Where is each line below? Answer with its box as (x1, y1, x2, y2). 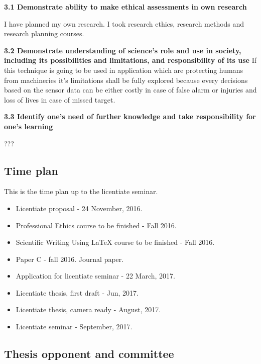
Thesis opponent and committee (4, 346, 174, 361)
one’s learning (4, 121, 53, 131)
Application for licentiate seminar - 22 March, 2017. (16, 270, 175, 281)
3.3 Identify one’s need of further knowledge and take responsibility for (4, 111, 256, 122)
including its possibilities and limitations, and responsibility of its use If (4, 55, 256, 65)
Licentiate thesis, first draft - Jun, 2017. (16, 287, 139, 298)
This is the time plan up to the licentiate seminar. (4, 186, 158, 197)
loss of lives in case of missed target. (4, 94, 115, 105)
